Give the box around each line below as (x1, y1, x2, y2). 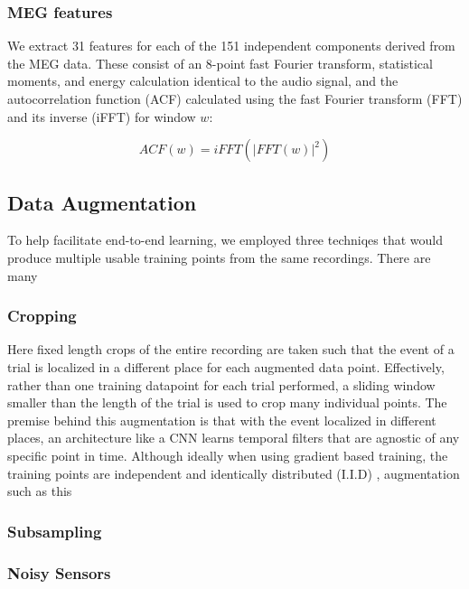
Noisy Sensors (7, 561, 111, 584)
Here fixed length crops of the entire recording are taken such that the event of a (7, 340, 455, 359)
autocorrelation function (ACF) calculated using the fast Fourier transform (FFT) (7, 89, 463, 108)
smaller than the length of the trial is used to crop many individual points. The (7, 393, 447, 412)
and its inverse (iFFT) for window (7, 107, 196, 126)
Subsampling (7, 519, 102, 542)
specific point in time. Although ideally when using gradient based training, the (7, 445, 448, 464)
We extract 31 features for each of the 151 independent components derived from (7, 36, 455, 55)
